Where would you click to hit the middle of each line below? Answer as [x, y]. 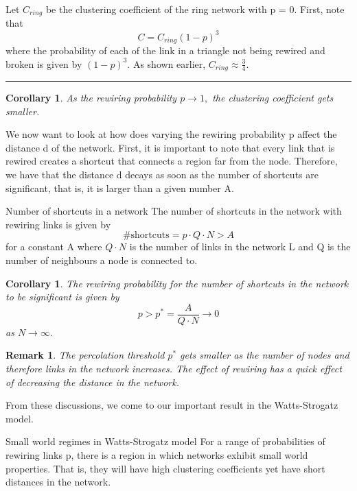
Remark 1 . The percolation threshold [85, 355]
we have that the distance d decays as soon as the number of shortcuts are [162, 175]
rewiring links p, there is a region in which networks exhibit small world [157, 454]
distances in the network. [58, 482]
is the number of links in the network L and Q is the [240, 247]
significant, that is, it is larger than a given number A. [120, 188]
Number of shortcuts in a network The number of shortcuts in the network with [174, 211]
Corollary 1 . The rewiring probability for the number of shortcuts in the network [177, 283]
